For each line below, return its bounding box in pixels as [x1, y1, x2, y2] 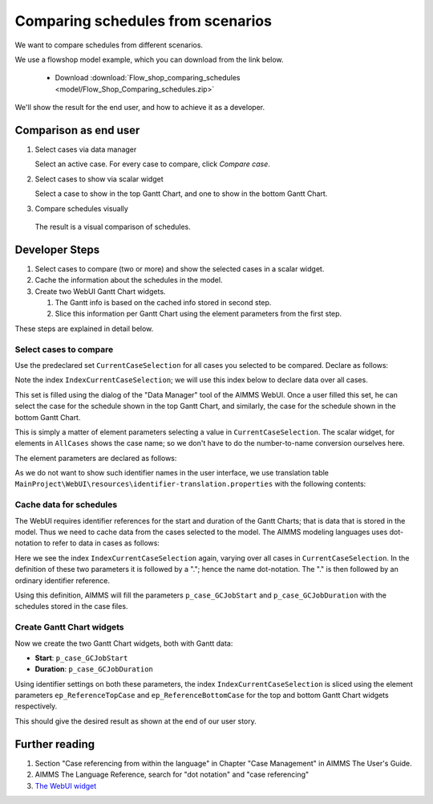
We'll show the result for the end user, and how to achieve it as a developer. [14, 103, 265, 112]
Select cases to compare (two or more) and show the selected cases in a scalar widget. [34, 263, 325, 273]
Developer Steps [14, 243, 100, 256]
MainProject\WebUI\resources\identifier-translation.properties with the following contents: [14, 479, 366, 489]
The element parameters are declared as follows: [14, 453, 177, 463]
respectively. [14, 701, 58, 711]
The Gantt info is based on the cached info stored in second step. [55, 298, 272, 308]
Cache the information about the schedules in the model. [34, 275, 223, 285]
